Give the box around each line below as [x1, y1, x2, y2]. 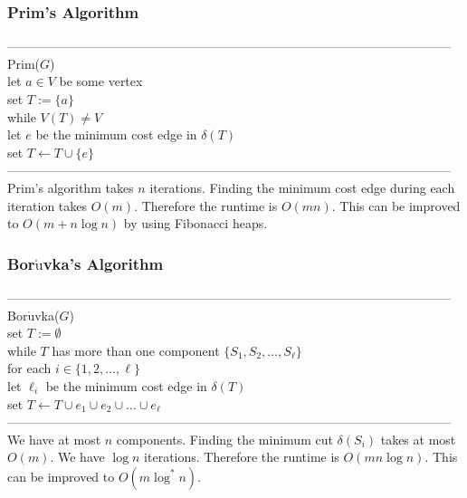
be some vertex [59, 72, 143, 91]
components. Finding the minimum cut [116, 429, 333, 448]
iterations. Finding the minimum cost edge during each [149, 177, 455, 196]
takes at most [380, 429, 456, 448]
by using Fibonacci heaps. [123, 214, 268, 233]
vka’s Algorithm [43, 252, 164, 274]
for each [7, 359, 52, 378]
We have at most [7, 429, 101, 448]
